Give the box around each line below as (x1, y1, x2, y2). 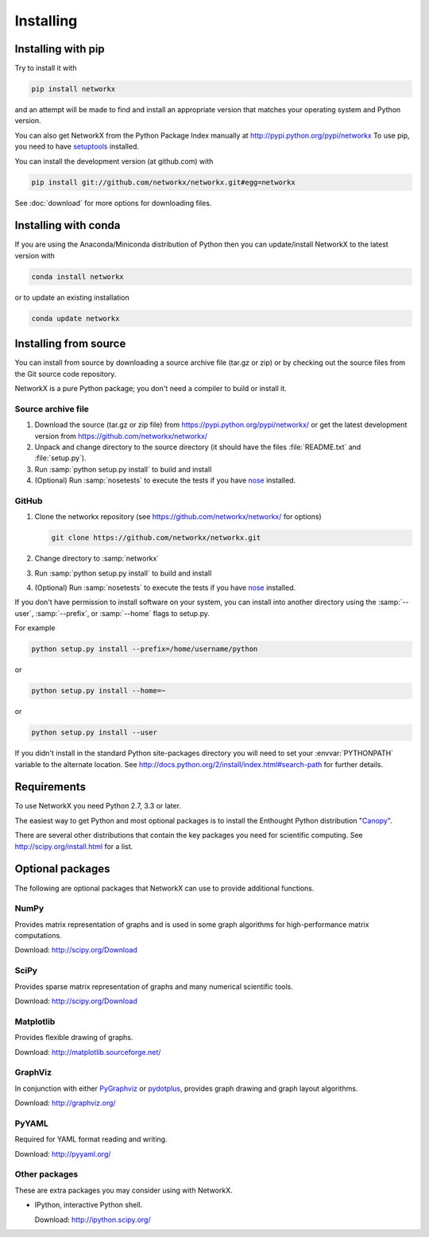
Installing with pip (14, 42, 105, 56)
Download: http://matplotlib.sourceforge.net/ (14, 1047, 161, 1057)
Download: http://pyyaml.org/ (14, 1149, 111, 1158)
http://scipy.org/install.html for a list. (14, 841, 133, 851)
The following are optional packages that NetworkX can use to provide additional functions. (14, 883, 315, 893)
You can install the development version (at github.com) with (14, 156, 214, 166)
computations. (14, 931, 63, 940)
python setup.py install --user (31, 728, 158, 737)
